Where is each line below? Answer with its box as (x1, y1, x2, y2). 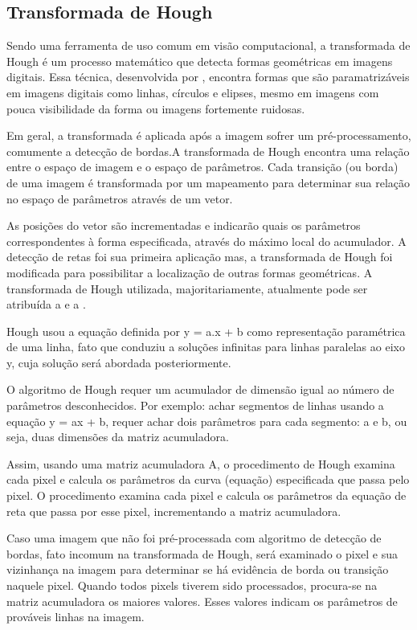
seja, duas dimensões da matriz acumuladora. (6, 428, 229, 445)
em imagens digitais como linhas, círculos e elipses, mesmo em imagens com (6, 84, 379, 100)
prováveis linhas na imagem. (6, 608, 145, 625)
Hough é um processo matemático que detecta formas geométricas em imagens (6, 52, 393, 69)
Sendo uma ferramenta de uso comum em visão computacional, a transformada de (6, 37, 411, 54)
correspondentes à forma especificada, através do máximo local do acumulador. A (6, 232, 407, 249)
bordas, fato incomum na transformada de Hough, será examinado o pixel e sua (6, 545, 398, 562)
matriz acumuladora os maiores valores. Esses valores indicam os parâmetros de (6, 592, 398, 609)
